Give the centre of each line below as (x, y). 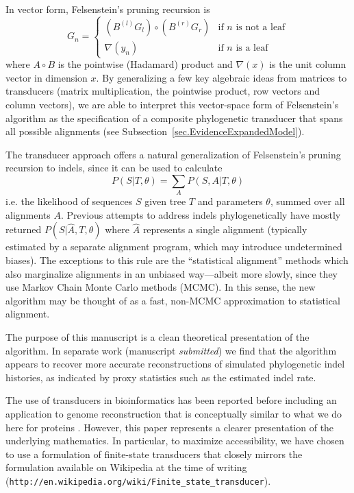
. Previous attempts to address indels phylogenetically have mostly (201, 214)
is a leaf (252, 48)
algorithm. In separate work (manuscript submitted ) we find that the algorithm (171, 350)
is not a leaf (261, 27)
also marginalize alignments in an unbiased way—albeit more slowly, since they (172, 273)
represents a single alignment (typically (225, 229)
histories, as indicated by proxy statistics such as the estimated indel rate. (161, 377)
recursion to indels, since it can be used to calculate (114, 168)
